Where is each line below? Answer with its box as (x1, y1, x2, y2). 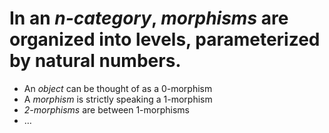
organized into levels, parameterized (9, 28, 321, 51)
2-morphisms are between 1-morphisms (23, 103, 190, 116)
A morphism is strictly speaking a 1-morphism (23, 93, 213, 105)
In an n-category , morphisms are (9, 7, 289, 30)
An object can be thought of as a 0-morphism (23, 82, 213, 94)
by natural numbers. (9, 50, 182, 72)
